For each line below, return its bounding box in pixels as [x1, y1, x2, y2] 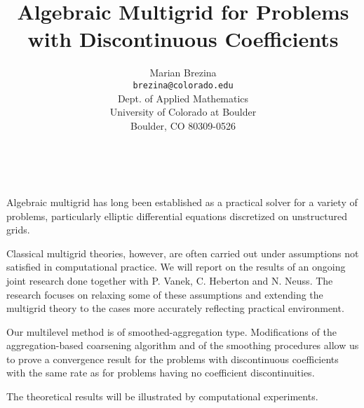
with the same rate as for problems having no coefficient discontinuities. [6, 365, 315, 380]
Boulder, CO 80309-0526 [130, 118, 236, 132]
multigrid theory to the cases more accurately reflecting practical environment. [6, 301, 344, 315]
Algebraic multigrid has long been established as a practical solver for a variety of [6, 194, 358, 209]
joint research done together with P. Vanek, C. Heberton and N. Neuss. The [6, 273, 333, 287]
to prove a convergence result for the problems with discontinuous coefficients [6, 351, 339, 366]
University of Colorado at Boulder [109, 104, 257, 119]
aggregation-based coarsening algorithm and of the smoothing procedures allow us [6, 338, 359, 353]
